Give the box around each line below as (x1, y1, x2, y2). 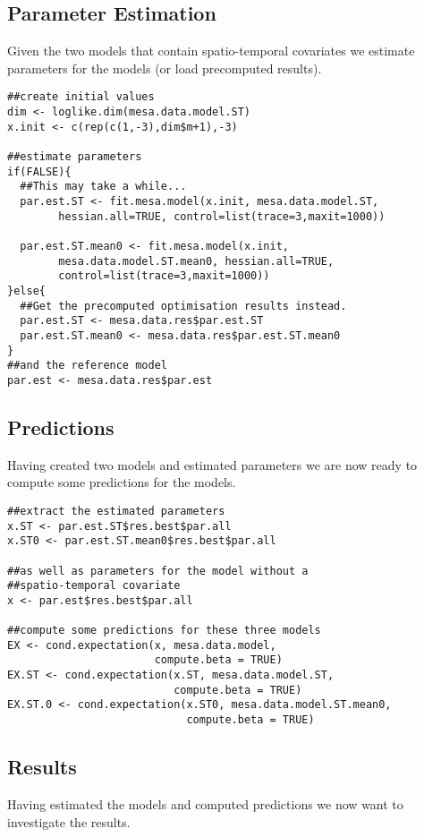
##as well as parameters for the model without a (7, 564, 309, 577)
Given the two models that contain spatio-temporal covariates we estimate (7, 41, 415, 60)
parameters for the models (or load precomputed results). (7, 58, 322, 77)
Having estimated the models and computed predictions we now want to (7, 794, 403, 813)
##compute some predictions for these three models (7, 624, 321, 637)
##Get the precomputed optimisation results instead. (20, 299, 347, 312)
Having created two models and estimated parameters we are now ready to (7, 455, 418, 474)
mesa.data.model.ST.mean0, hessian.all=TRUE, (58, 254, 335, 268)
